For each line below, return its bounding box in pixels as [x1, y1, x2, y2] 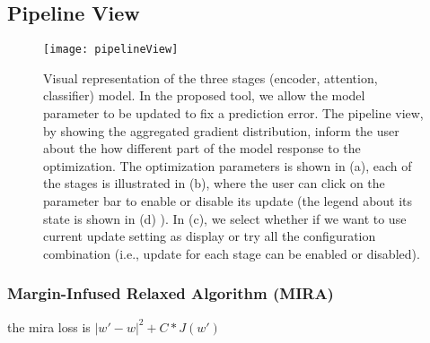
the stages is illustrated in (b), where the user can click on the [43, 174, 385, 193]
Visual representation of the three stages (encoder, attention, [43, 68, 378, 87]
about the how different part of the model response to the [43, 139, 361, 158]
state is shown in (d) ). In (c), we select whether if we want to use [43, 209, 407, 227]
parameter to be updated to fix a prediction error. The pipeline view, [43, 104, 424, 123]
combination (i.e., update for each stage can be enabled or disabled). [43, 244, 420, 262]
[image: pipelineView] [43, 43, 179, 56]
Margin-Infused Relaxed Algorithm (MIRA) [7, 282, 334, 304]
